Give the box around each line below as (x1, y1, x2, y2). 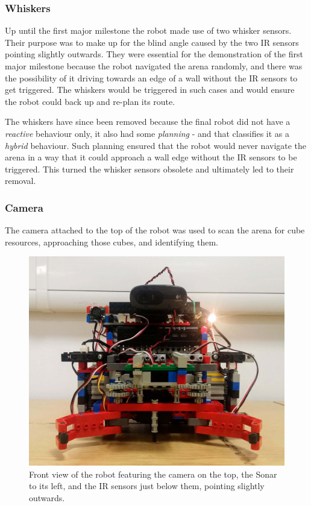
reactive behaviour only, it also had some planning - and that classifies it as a (5, 127, 290, 139)
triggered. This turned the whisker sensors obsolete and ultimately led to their (5, 162, 294, 175)
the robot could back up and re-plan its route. (5, 95, 175, 107)
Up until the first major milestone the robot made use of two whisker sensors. (5, 24, 292, 37)
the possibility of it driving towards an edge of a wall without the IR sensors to (5, 71, 298, 84)
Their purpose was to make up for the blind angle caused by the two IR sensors (5, 36, 299, 48)
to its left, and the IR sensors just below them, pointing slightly (29, 479, 265, 492)
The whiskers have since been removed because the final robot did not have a (5, 115, 291, 128)
